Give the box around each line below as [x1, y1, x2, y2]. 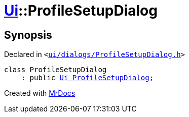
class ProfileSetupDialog [4, 66, 107, 74]
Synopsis [4, 28, 52, 41]
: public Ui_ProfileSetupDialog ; [21, 74, 154, 82]
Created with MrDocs [4, 89, 75, 98]
